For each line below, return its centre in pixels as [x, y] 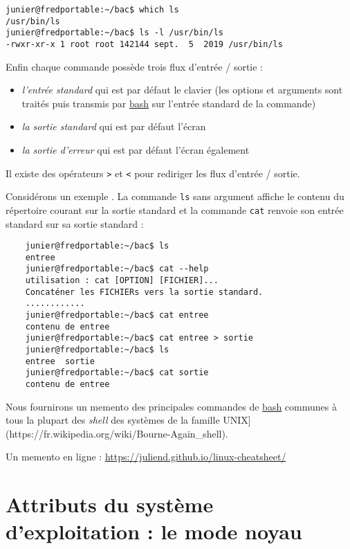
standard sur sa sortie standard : [75, 223]
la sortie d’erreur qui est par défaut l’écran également [136, 150]
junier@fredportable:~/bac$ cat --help [117, 269]
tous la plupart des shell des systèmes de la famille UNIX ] [128, 420]
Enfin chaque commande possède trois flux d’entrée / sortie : [134, 66]
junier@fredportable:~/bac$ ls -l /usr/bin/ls [114, 33]
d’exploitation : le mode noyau [154, 531]
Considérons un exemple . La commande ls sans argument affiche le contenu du [175, 196]
